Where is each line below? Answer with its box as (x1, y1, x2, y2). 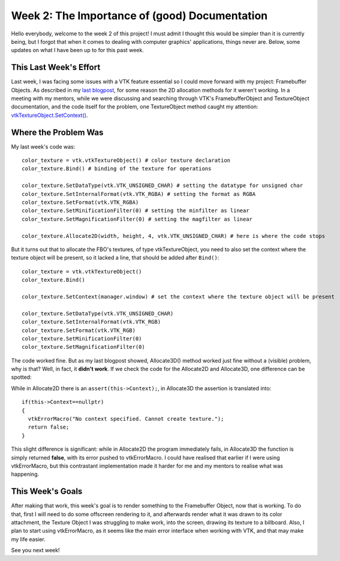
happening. (11, 470, 39, 478)
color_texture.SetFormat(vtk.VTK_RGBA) (22, 199, 139, 206)
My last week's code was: (11, 143, 76, 150)
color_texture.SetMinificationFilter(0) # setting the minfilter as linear (22, 207, 249, 214)
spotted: (11, 373, 32, 381)
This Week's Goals (11, 486, 83, 497)
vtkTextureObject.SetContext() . (11, 111, 88, 119)
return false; (28, 424, 70, 431)
